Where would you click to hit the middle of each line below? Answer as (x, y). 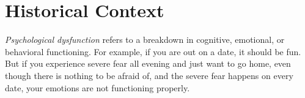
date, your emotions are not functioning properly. (97, 87)
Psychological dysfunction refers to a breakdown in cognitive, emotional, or (145, 40)
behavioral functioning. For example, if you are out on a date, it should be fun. (153, 51)
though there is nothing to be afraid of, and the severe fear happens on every (149, 75)
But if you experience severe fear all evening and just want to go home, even (148, 63)
